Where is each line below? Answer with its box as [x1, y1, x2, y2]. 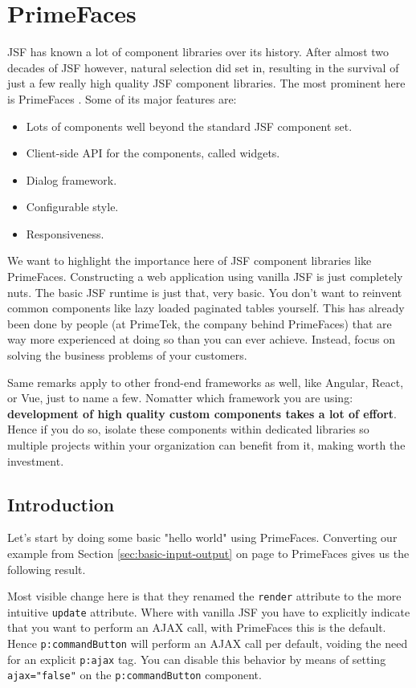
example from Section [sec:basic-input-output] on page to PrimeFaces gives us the [7, 544, 410, 561]
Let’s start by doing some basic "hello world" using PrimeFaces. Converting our [7, 529, 398, 546]
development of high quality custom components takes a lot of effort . [7, 405, 397, 421]
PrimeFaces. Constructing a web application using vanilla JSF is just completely [7, 268, 403, 285]
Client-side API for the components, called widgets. [26, 145, 280, 161]
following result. [7, 560, 86, 577]
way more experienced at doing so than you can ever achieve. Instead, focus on [7, 331, 395, 348]
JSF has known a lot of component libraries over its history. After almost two [7, 43, 389, 60]
